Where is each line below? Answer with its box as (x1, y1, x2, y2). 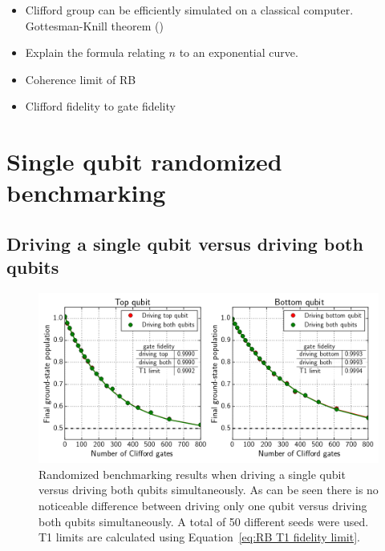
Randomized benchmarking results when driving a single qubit (38, 465, 346, 482)
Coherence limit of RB (25, 70, 136, 87)
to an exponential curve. (179, 44, 298, 61)
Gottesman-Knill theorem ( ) (25, 17, 164, 34)
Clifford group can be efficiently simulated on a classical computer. (25, 2, 354, 18)
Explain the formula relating (25, 44, 165, 61)
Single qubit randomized (6, 145, 282, 178)
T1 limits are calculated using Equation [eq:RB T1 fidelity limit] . (38, 529, 360, 545)
